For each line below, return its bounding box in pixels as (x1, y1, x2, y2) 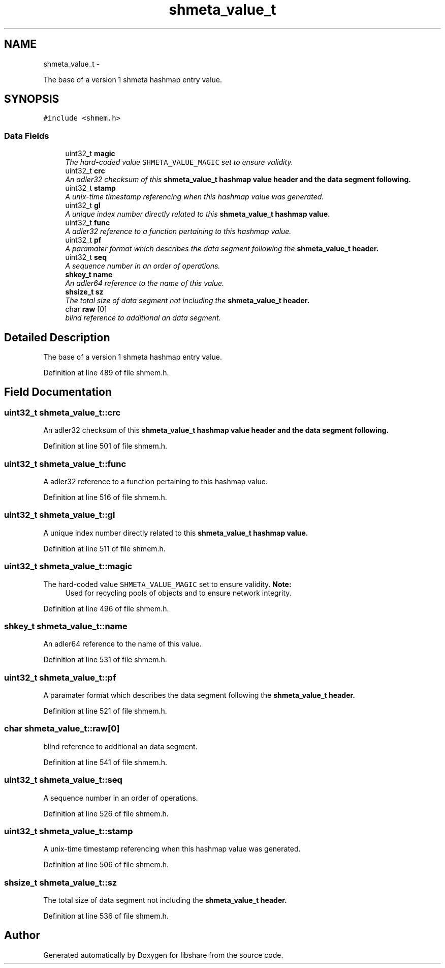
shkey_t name (65, 270, 113, 279)
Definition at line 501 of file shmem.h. (43, 442, 168, 451)
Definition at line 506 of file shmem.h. (43, 860, 169, 869)
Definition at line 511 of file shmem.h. (43, 544, 166, 553)
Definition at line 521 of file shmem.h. (43, 707, 167, 715)
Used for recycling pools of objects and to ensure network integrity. (65, 588, 292, 597)
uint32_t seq (65, 253, 107, 262)
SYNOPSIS (4, 93, 59, 106)
